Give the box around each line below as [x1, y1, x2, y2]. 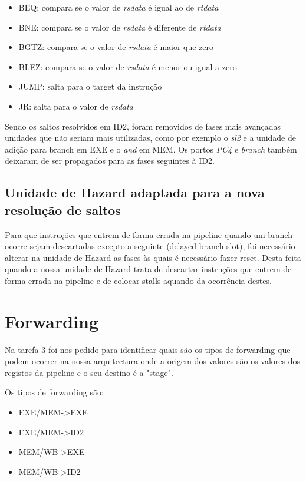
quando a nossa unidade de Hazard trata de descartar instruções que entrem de [5, 263, 292, 275]
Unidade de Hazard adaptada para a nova [5, 183, 265, 202]
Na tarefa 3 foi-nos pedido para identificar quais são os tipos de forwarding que [5, 343, 291, 355]
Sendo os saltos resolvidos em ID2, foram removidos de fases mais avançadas [5, 120, 281, 132]
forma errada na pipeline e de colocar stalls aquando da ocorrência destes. [5, 274, 272, 286]
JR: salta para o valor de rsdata [18, 100, 134, 112]
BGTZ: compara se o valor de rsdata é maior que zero [18, 41, 214, 53]
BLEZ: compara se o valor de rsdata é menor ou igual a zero [18, 60, 237, 72]
